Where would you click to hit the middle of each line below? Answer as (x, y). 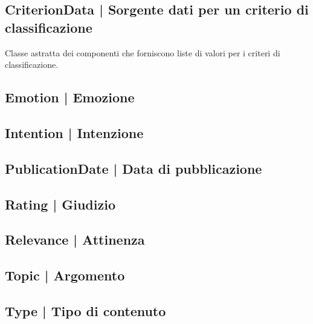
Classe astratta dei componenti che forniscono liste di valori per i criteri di (143, 52)
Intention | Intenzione (74, 132)
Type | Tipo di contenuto (86, 310)
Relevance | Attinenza (75, 240)
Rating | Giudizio (60, 204)
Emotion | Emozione (70, 97)
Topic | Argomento (65, 275)
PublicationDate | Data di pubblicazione (134, 168)
